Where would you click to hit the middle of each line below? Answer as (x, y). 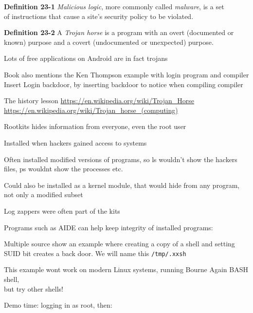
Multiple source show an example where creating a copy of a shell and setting (119, 244)
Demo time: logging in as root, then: (58, 305)
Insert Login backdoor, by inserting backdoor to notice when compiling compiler (124, 84)
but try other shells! (34, 288)
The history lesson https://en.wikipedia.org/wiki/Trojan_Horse (99, 101)
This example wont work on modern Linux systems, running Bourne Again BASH (126, 269)
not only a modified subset (44, 194)
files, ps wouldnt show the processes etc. (63, 169)
